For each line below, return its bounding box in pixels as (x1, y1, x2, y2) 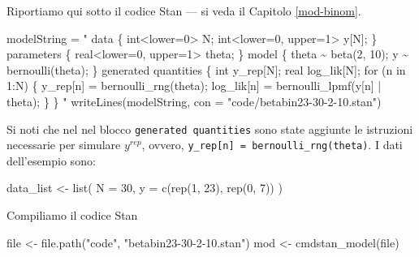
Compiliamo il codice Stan (6, 207, 138, 224)
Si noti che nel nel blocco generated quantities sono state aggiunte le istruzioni (6, 120, 413, 137)
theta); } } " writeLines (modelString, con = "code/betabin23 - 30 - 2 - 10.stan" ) (6, 92, 382, 109)
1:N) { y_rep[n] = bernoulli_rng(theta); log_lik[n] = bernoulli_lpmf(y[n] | (6, 77, 382, 94)
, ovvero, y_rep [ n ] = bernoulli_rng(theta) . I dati (141, 136, 403, 153)
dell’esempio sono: (6, 152, 96, 169)
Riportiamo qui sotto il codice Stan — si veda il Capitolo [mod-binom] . (6, 2, 361, 19)
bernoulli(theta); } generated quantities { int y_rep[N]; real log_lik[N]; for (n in (6, 61, 406, 78)
